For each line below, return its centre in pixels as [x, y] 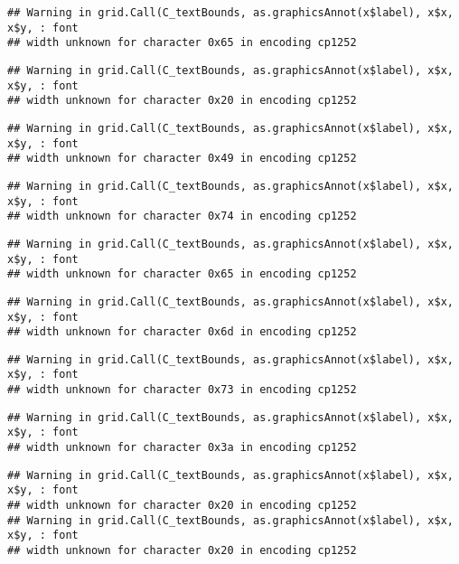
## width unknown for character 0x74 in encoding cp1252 [182, 216]
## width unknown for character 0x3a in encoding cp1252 [182, 448]
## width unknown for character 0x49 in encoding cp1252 [182, 159]
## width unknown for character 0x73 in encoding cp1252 [182, 390]
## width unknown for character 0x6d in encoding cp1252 [182, 332]
